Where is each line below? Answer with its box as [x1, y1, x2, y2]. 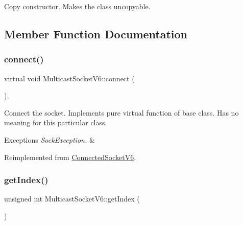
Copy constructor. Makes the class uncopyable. [4, 1, 151, 11]
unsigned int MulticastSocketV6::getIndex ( [4, 193, 140, 204]
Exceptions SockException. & [4, 134, 95, 145]
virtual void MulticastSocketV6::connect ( [4, 73, 135, 83]
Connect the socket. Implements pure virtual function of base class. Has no [4, 107, 239, 118]
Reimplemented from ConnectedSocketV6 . [4, 151, 136, 162]
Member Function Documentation [4, 26, 188, 41]
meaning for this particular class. [4, 117, 107, 128]
